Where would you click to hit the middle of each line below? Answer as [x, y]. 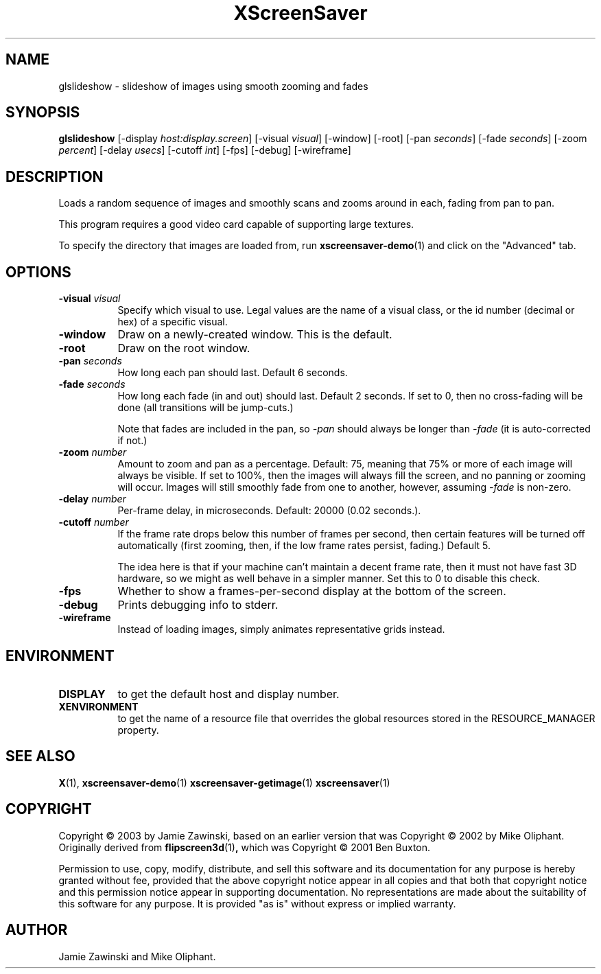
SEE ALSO [40, 756]
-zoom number [93, 452]
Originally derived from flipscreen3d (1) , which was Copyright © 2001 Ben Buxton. [245, 847]
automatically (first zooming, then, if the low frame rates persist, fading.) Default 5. [304, 546]
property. [138, 730]
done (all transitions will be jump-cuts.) [205, 408]
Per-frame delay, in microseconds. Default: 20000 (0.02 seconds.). [269, 511]
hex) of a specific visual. [173, 322]
